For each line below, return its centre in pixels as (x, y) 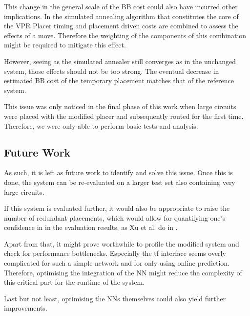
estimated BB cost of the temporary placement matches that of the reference (119, 80)
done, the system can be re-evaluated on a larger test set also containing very (120, 182)
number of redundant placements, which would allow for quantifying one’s (115, 217)
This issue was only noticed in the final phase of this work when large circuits (120, 106)
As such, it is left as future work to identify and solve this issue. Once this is (118, 172)
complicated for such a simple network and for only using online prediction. (117, 263)
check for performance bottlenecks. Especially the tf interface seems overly (115, 253)
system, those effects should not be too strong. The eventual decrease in (112, 71)
